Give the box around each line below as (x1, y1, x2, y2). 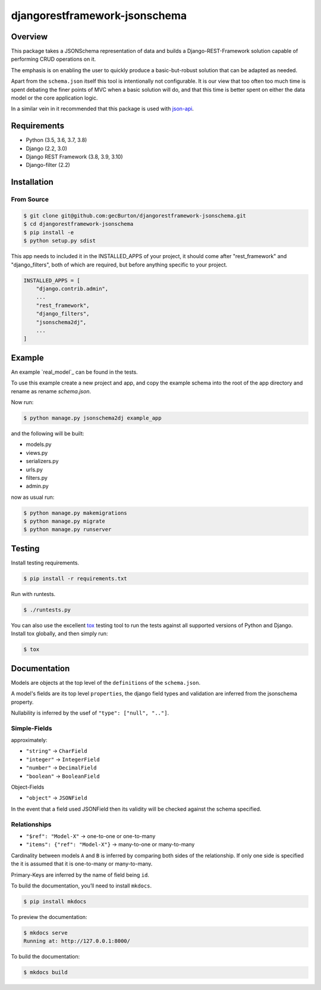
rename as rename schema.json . (11, 387, 92, 395)
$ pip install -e (23, 229, 74, 235)
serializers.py (26, 458, 59, 465)
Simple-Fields (11, 724, 52, 733)
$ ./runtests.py (23, 606, 71, 613)
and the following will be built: (11, 430, 84, 437)
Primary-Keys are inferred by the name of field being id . (11, 871, 150, 879)
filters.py (26, 474, 48, 481)
